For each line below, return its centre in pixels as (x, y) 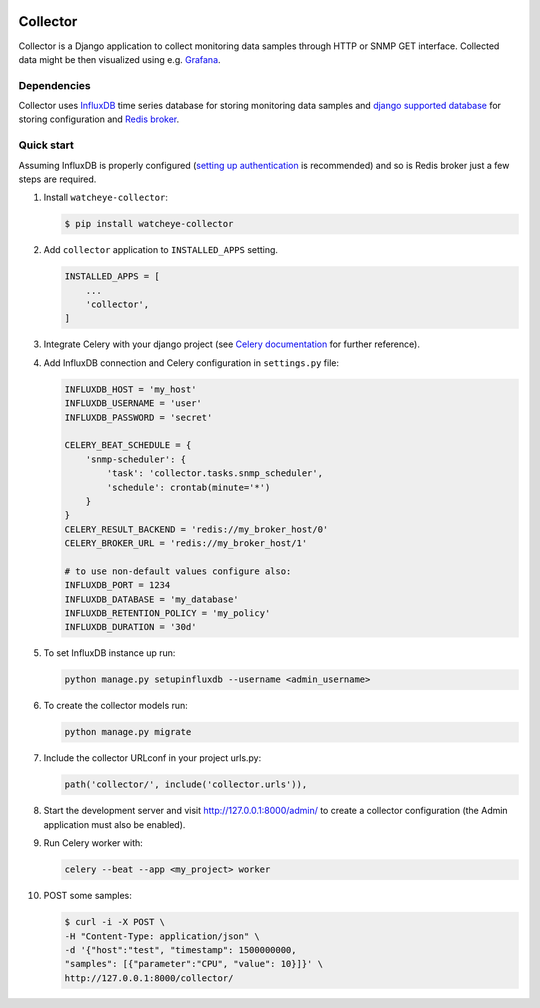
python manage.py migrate (128, 732)
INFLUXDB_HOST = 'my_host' (130, 389)
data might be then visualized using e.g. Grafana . (119, 59)
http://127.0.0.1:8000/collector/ (149, 978)
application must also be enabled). (114, 824)
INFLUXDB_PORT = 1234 (117, 585)
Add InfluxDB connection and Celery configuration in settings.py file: (191, 362)
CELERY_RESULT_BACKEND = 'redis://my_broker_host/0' (196, 529)
